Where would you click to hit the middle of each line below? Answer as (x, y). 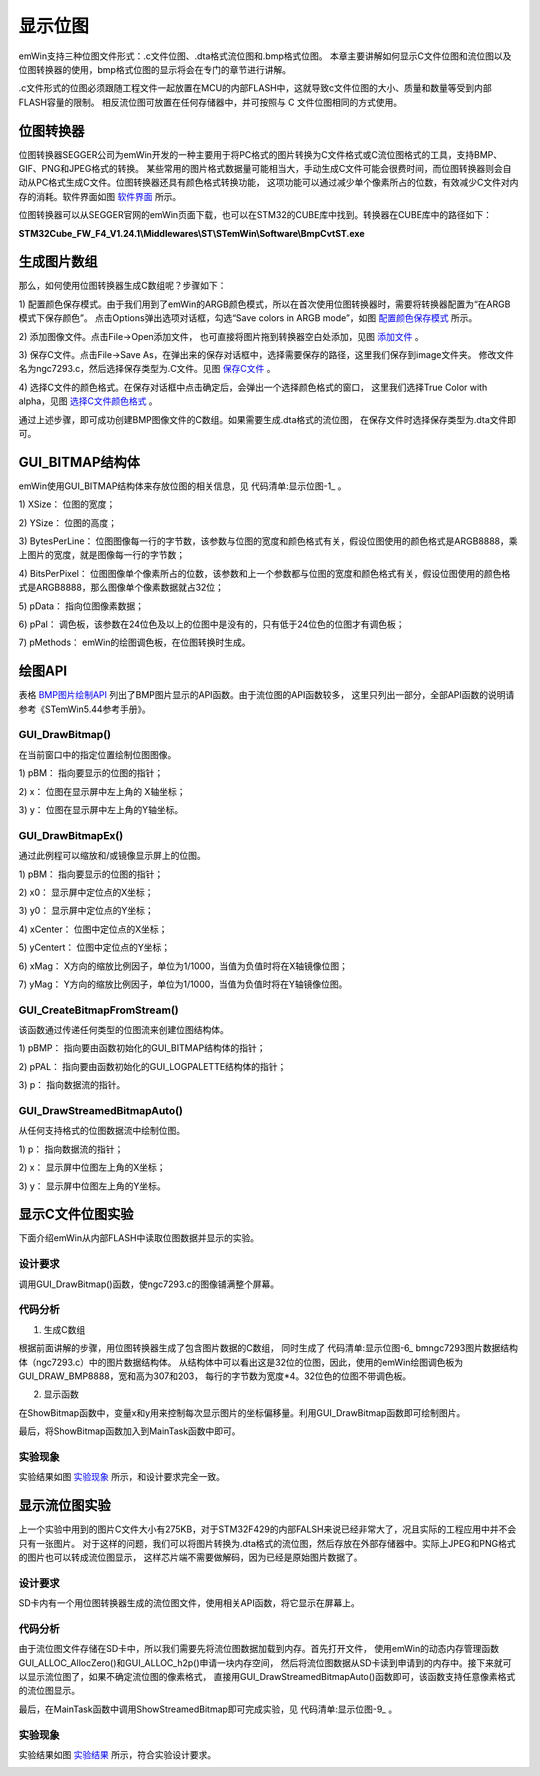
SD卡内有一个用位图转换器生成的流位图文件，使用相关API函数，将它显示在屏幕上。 (189, 1603)
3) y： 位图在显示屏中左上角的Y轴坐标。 (101, 810)
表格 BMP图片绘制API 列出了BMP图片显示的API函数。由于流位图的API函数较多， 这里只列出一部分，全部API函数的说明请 (266, 695)
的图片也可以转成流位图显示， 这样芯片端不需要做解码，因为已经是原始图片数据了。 (190, 1557)
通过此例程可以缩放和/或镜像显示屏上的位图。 (112, 856)
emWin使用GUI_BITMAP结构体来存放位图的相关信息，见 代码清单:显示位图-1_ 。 (182, 486)
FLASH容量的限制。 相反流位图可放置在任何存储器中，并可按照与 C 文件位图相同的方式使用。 (210, 102)
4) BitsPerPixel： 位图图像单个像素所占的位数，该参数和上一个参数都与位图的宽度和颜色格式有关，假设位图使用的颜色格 (264, 573)
